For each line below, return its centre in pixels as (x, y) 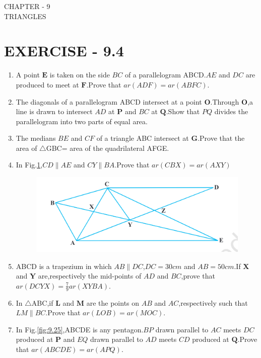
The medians (36, 138)
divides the (231, 111)
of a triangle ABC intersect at (143, 138)
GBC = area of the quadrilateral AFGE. (108, 148)
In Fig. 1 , (29, 165)
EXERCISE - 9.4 (64, 51)
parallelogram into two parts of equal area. (82, 121)
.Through (225, 101)
